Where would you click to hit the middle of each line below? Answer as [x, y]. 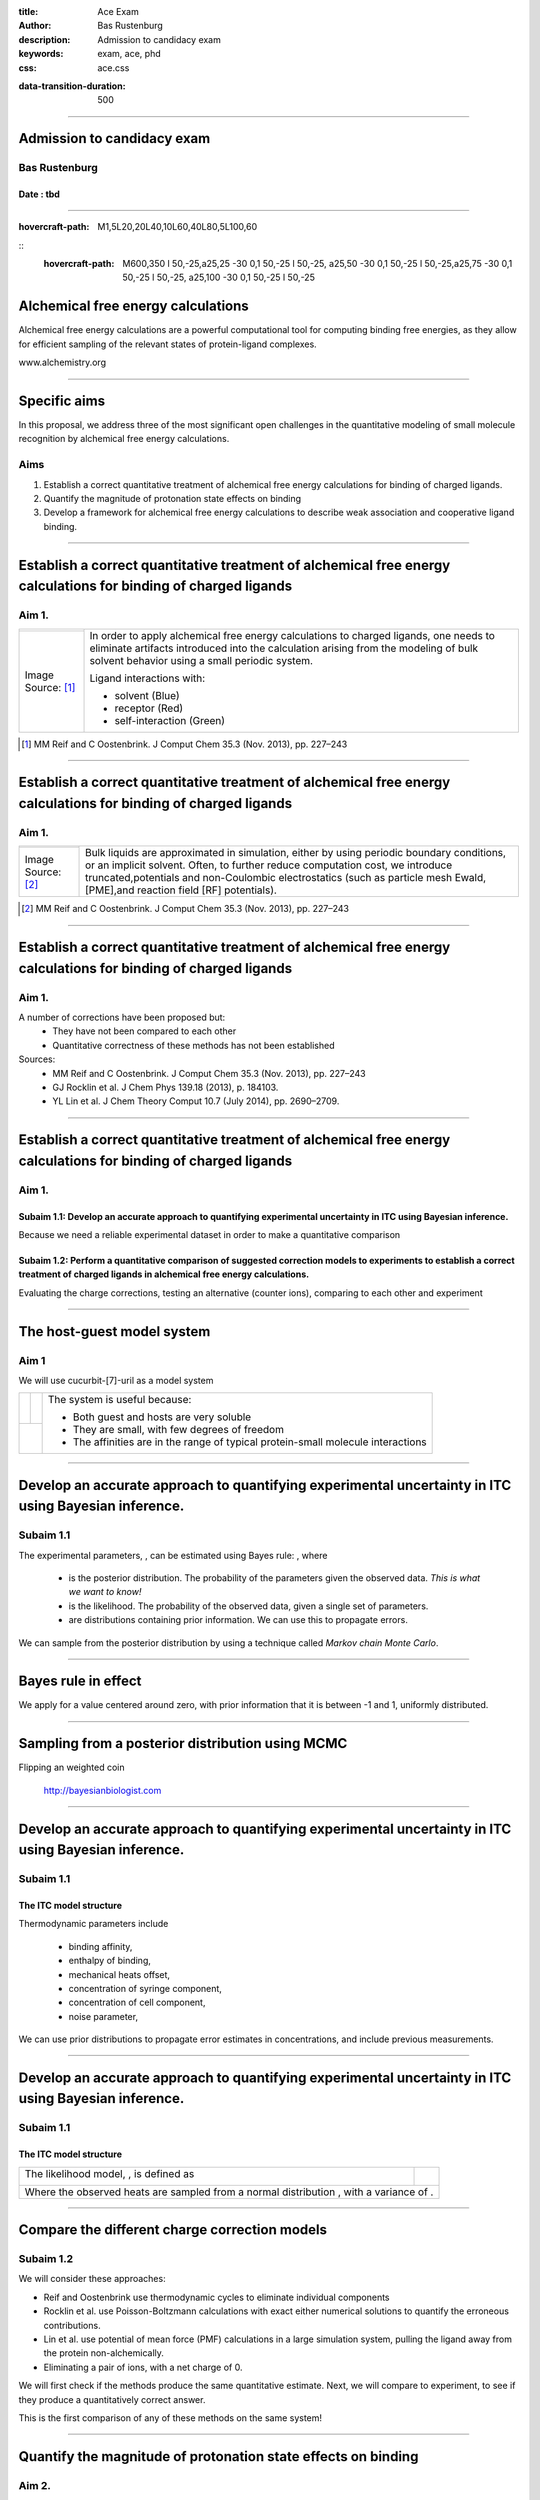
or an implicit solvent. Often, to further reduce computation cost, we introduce [269, 865]
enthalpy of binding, [110, 1961]
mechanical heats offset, [119, 1974]
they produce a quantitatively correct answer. [112, 2399]
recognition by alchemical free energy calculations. [124, 439]
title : [28, 11]
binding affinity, [100, 1946]
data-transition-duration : [72, 86]
